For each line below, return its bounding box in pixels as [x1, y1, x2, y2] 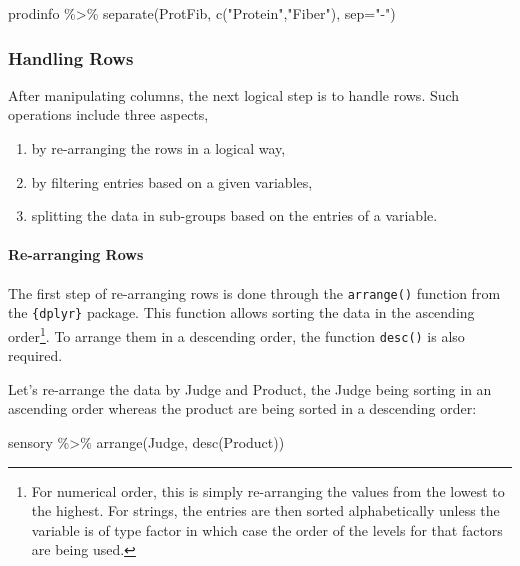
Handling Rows [8, 45, 134, 70]
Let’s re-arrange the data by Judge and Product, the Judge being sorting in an [8, 378, 492, 399]
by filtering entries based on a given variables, [31, 171, 313, 192]
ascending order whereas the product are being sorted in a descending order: [8, 398, 477, 419]
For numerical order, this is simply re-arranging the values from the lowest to [31, 480, 505, 501]
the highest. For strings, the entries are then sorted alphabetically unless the [31, 500, 500, 521]
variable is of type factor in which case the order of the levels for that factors [31, 519, 503, 540]
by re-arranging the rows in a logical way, [31, 138, 286, 158]
